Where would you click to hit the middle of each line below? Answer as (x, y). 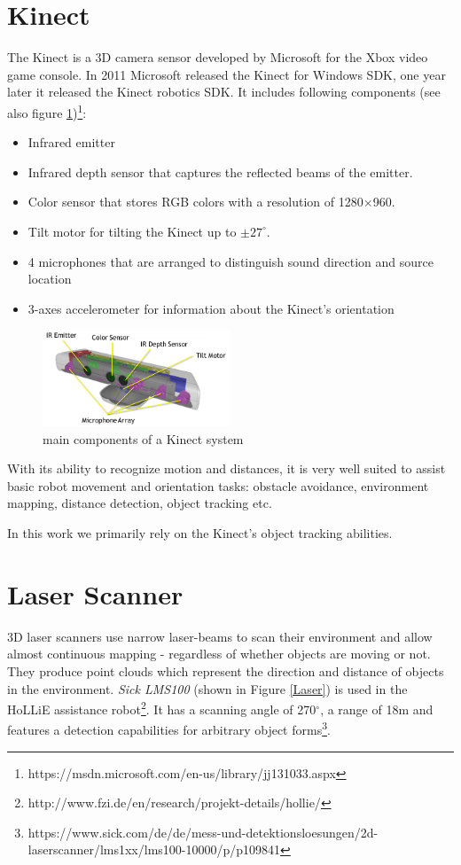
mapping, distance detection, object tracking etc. (140, 503)
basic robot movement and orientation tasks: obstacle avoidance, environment (218, 485)
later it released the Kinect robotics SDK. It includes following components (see (224, 92)
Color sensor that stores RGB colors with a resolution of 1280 (195, 202)
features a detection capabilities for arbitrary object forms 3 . (169, 729)
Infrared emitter (71, 142)
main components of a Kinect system (143, 438)
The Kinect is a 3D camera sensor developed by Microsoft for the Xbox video (218, 57)
